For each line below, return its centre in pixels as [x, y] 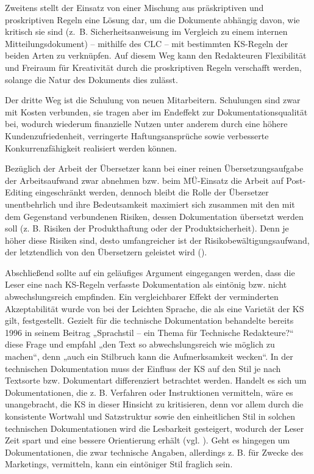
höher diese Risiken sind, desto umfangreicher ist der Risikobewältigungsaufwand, [157, 240]
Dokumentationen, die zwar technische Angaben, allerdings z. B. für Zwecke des [154, 452]
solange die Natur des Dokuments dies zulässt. [91, 79]
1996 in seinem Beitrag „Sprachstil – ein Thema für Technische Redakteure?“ [149, 332]
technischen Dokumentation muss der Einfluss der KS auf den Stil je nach [143, 368]
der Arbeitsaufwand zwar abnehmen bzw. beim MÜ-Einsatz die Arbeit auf [144, 180]
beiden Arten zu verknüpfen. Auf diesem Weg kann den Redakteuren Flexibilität [156, 55]
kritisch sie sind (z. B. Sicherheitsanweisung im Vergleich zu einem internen [146, 31]
